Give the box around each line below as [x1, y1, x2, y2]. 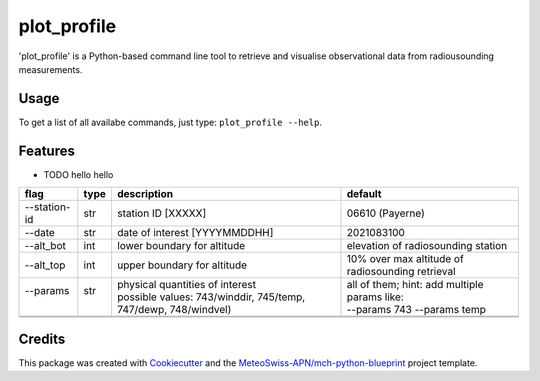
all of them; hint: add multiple [346, 278, 484, 292]
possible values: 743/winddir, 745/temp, [116, 290, 306, 304]
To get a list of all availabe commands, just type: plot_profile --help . [18, 116, 322, 128]
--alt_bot [24, 239, 67, 253]
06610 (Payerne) [346, 206, 425, 220]
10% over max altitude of [346, 252, 464, 266]
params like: [346, 290, 404, 304]
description [116, 187, 174, 201]
